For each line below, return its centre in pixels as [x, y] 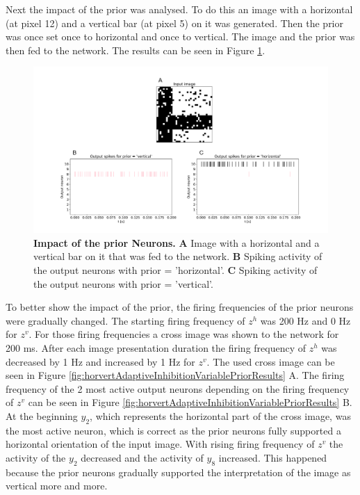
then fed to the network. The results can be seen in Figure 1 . [136, 50]
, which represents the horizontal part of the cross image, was [220, 416]
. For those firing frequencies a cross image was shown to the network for [184, 334]
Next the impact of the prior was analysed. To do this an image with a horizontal [179, 9]
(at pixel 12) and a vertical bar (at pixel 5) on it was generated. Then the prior [174, 23]
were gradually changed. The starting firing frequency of [125, 320]
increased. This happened [273, 457]
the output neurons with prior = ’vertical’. [123, 283]
